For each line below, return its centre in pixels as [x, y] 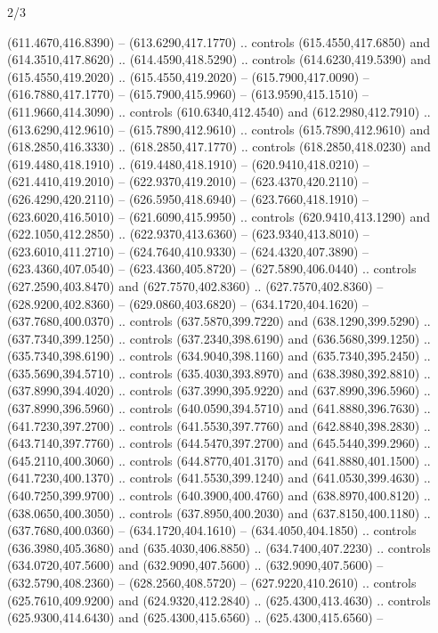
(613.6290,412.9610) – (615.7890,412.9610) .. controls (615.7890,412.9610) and [219, 129]
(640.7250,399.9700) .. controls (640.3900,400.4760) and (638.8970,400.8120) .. [219, 495]
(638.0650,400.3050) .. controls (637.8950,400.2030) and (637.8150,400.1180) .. [219, 512]
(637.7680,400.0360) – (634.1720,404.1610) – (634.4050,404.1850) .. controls [212, 530]
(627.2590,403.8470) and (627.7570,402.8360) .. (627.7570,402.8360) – [195, 285]
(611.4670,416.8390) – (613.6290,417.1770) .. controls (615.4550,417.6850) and [219, 41]
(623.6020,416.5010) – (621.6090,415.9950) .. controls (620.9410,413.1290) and [219, 216]
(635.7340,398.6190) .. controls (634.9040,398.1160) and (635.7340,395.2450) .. [219, 356]
